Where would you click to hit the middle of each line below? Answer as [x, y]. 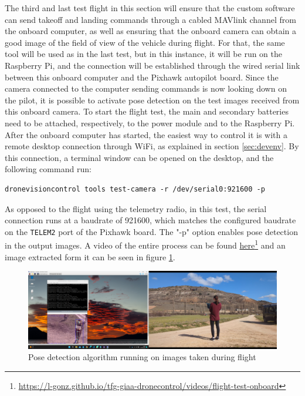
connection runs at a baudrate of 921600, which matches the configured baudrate [150, 220]
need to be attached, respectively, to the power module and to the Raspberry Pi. [150, 123]
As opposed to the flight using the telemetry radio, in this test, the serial [136, 208]
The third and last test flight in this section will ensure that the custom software [150, 8]
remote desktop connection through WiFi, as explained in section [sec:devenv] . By [152, 146]
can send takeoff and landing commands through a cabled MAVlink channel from [150, 19]
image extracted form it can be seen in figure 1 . [90, 256]
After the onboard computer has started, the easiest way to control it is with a [146, 134]
